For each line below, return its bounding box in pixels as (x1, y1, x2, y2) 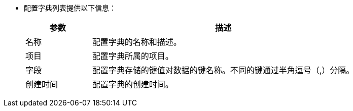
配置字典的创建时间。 (92, 79, 173, 89)
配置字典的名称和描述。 (92, 37, 182, 47)
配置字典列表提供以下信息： (24, 4, 116, 12)
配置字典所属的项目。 (92, 51, 173, 61)
